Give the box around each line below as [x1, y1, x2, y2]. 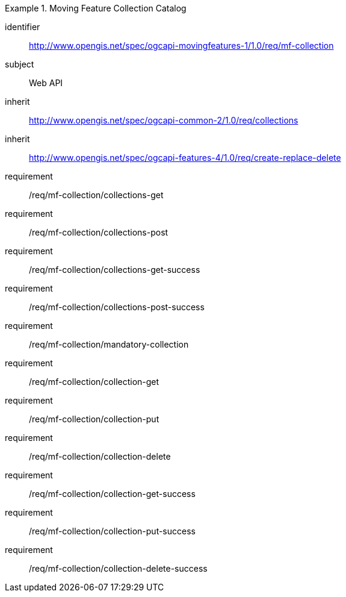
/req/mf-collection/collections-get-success [29, 264, 200, 275]
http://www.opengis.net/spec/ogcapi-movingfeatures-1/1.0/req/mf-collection [29, 40, 334, 51]
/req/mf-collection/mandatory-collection [29, 339, 189, 349]
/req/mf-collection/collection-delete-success [29, 563, 208, 574]
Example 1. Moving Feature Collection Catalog [5, 3, 187, 13]
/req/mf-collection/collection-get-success [29, 489, 196, 499]
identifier [5, 22, 40, 32]
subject [5, 59, 34, 69]
